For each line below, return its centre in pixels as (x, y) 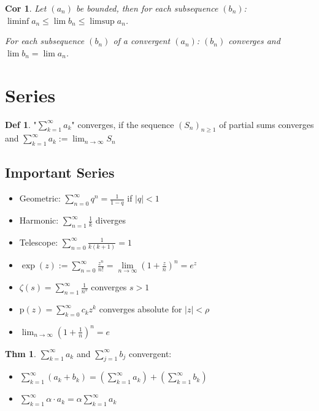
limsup (102, 21)
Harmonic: (39, 220)
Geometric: (40, 198)
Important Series (60, 172)
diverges (110, 220)
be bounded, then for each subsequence (147, 8)
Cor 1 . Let (26, 8)
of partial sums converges (267, 124)
